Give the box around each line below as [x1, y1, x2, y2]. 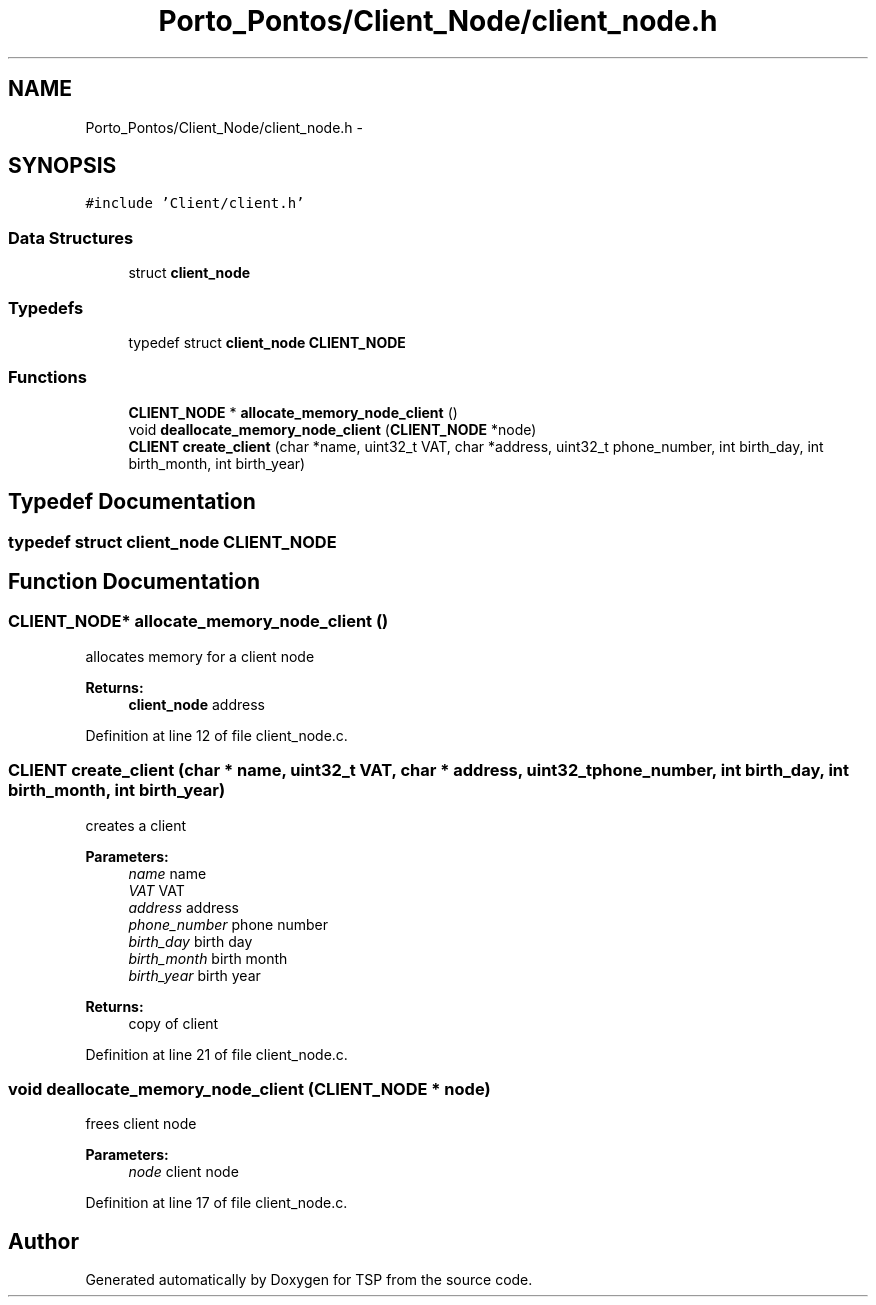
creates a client [85, 816, 187, 834]
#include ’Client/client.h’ [85, 195, 305, 212]
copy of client [128, 1014, 219, 1032]
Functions [8, 367, 87, 388]
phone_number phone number [128, 915, 328, 933]
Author [8, 1228, 79, 1254]
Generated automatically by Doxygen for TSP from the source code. [85, 1271, 533, 1289]
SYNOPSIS [8, 153, 117, 179]
